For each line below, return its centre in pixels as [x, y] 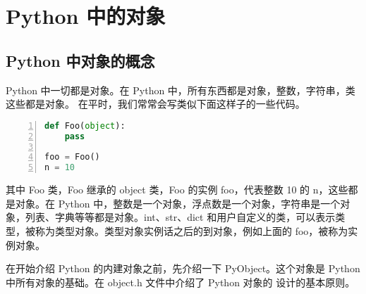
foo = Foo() [72, 157]
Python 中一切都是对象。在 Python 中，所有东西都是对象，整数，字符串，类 [181, 90]
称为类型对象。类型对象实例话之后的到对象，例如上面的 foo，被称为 [191, 230]
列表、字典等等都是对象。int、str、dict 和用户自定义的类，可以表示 [180, 217]
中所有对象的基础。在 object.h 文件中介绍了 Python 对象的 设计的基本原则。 [181, 282]
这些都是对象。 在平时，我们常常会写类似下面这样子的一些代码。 [155, 104]
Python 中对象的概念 [80, 60]
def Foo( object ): [85, 126]
